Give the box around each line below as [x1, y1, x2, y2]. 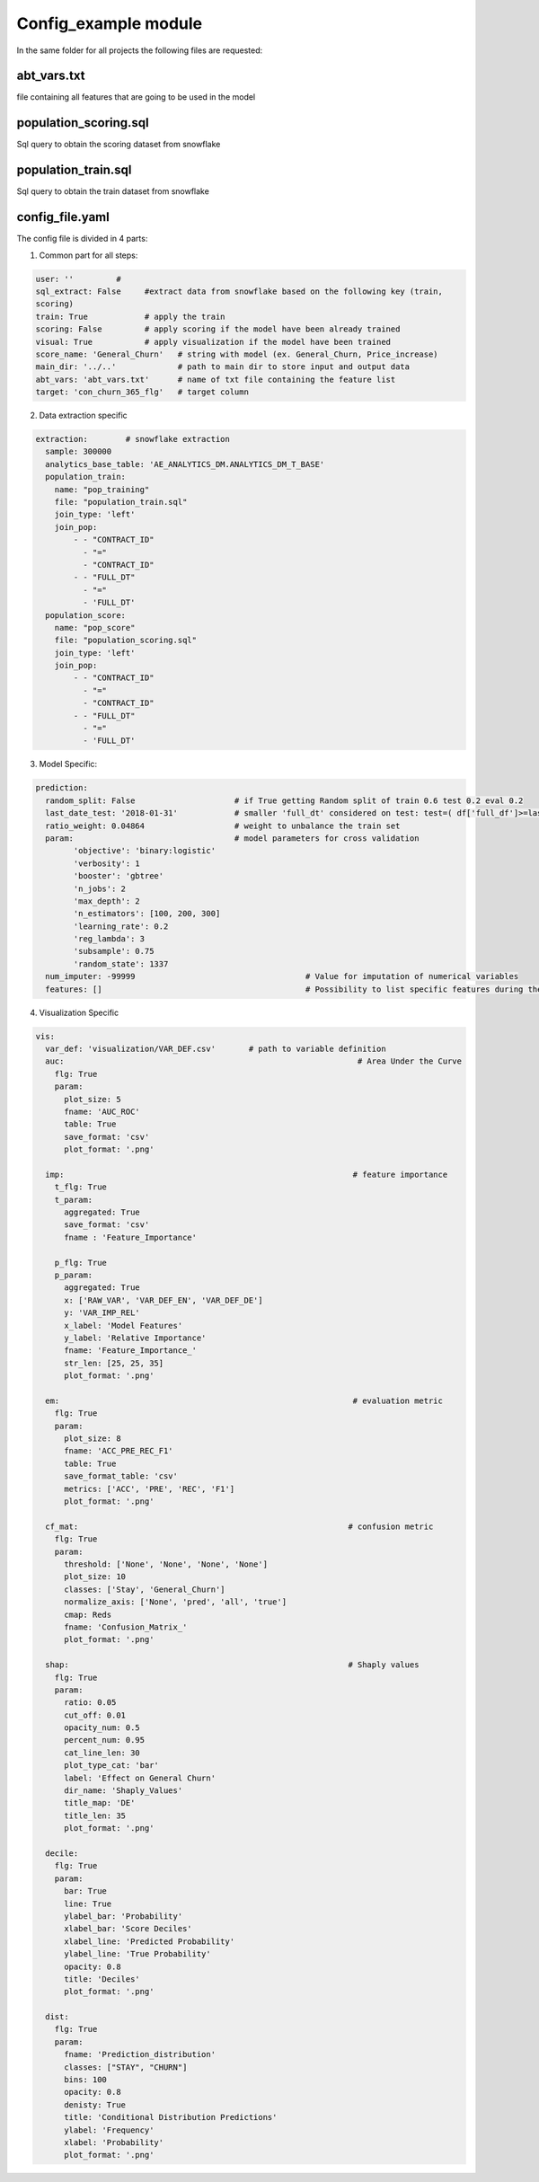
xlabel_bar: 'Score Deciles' [64, 1923, 192, 1934]
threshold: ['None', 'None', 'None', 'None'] [64, 1559, 269, 1569]
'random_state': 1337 [73, 958, 169, 969]
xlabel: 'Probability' [64, 2137, 164, 2147]
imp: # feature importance [45, 1169, 448, 1179]
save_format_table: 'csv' [64, 1471, 179, 1481]
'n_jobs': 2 [73, 883, 126, 894]
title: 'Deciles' [64, 1974, 141, 1984]
